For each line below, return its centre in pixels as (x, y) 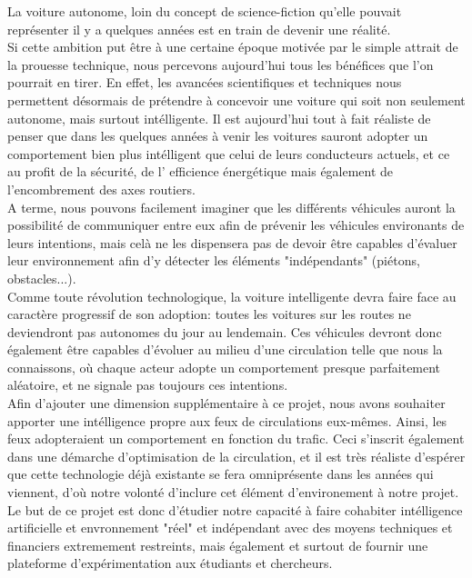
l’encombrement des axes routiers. (101, 189)
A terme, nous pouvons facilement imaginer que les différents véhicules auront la (231, 207)
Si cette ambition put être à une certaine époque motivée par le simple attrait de (233, 47)
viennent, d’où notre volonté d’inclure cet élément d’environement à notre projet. (233, 492)
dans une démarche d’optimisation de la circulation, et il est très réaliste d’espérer (236, 456)
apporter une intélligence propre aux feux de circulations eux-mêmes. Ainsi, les (227, 420)
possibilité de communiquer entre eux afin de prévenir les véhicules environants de (236, 225)
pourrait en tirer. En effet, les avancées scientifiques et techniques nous (205, 82)
